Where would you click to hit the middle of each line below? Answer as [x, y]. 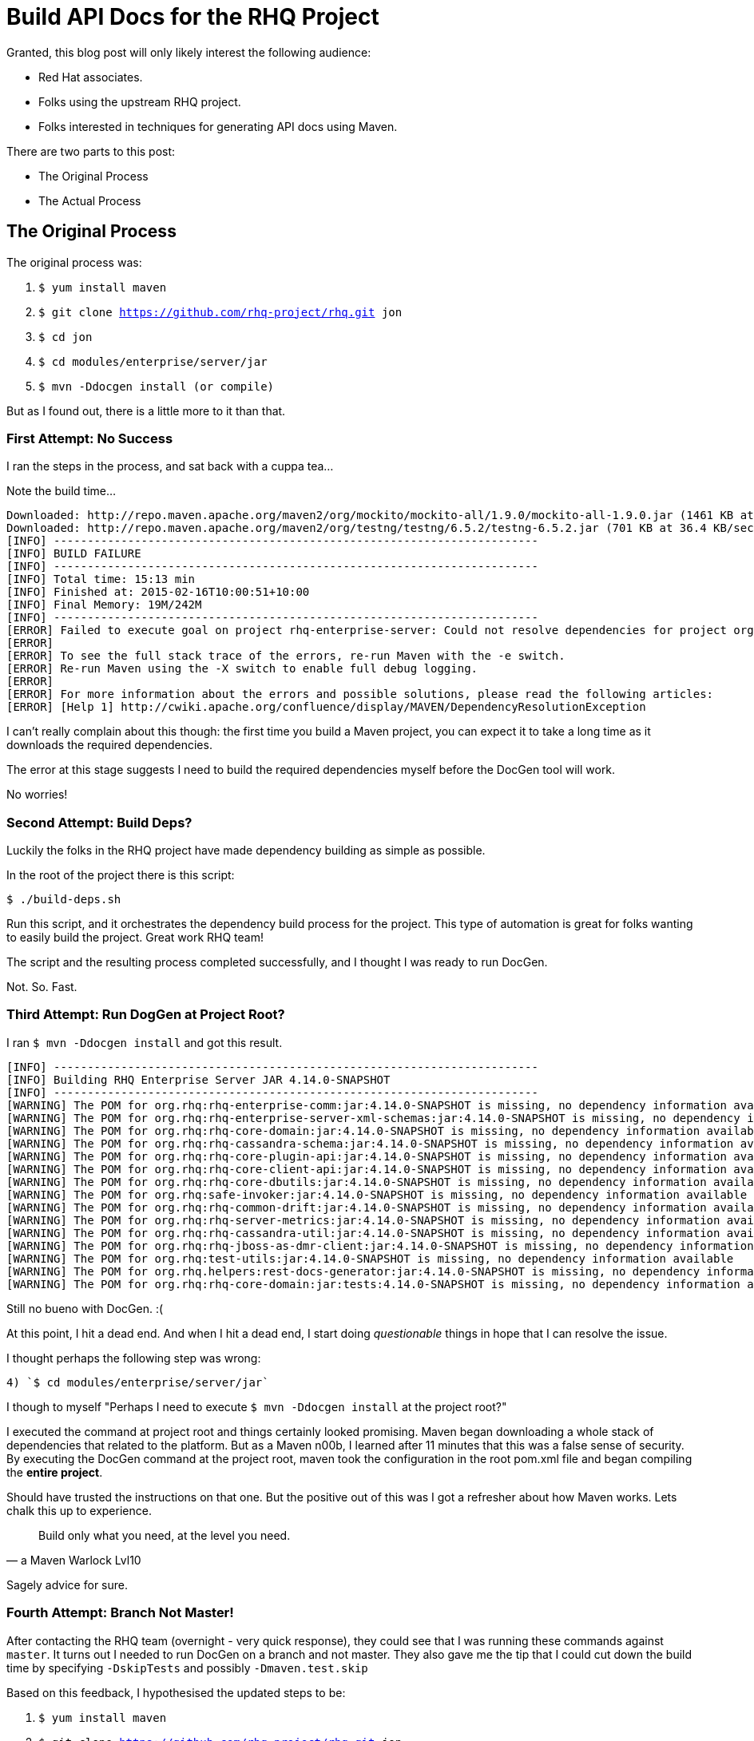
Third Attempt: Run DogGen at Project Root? [146, 1015]
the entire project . [55, 1472]
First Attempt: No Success [90, 438]
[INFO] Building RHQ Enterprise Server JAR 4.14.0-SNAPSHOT [198, 1079]
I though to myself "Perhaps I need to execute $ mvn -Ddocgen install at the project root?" [257, 1406]
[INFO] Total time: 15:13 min [101, 579]
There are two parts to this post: [91, 151]
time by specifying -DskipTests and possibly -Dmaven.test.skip [187, 1668]
